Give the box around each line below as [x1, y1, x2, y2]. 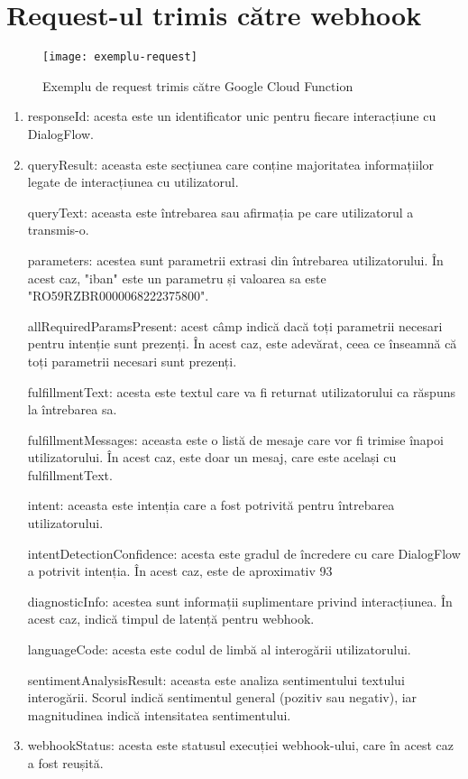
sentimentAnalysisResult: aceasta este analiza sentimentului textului [27, 670, 405, 689]
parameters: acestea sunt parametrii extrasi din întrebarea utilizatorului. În [27, 250, 444, 269]
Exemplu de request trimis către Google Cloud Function [42, 76, 353, 95]
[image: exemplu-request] [42, 51, 197, 64]
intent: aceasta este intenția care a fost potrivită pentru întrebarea [27, 496, 395, 515]
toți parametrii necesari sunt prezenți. [27, 351, 237, 370]
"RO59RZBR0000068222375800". [27, 286, 209, 305]
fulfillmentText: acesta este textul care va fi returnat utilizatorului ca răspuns [27, 382, 455, 401]
